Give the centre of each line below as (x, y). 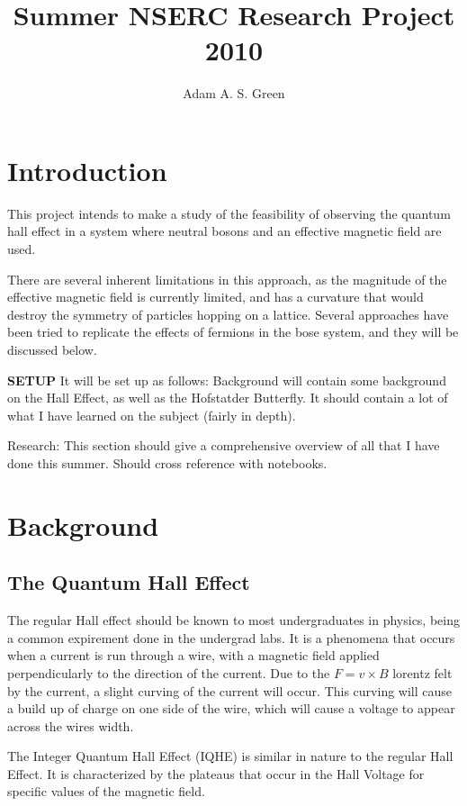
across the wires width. (71, 725)
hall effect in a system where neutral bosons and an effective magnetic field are (225, 231)
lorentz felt (422, 672)
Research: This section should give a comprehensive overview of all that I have (224, 445)
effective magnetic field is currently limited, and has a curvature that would (216, 297)
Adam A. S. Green (234, 93)
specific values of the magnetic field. (106, 791)
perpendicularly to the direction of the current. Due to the (169, 672)
